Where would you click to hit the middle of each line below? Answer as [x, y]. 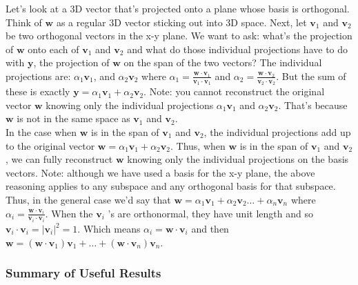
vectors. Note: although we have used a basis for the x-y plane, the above [160, 172]
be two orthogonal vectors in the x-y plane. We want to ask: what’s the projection [179, 36]
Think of [24, 22]
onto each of [53, 49]
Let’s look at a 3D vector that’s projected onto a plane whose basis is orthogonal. [178, 8]
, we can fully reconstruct [59, 159]
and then [210, 229]
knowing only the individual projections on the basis [238, 159]
